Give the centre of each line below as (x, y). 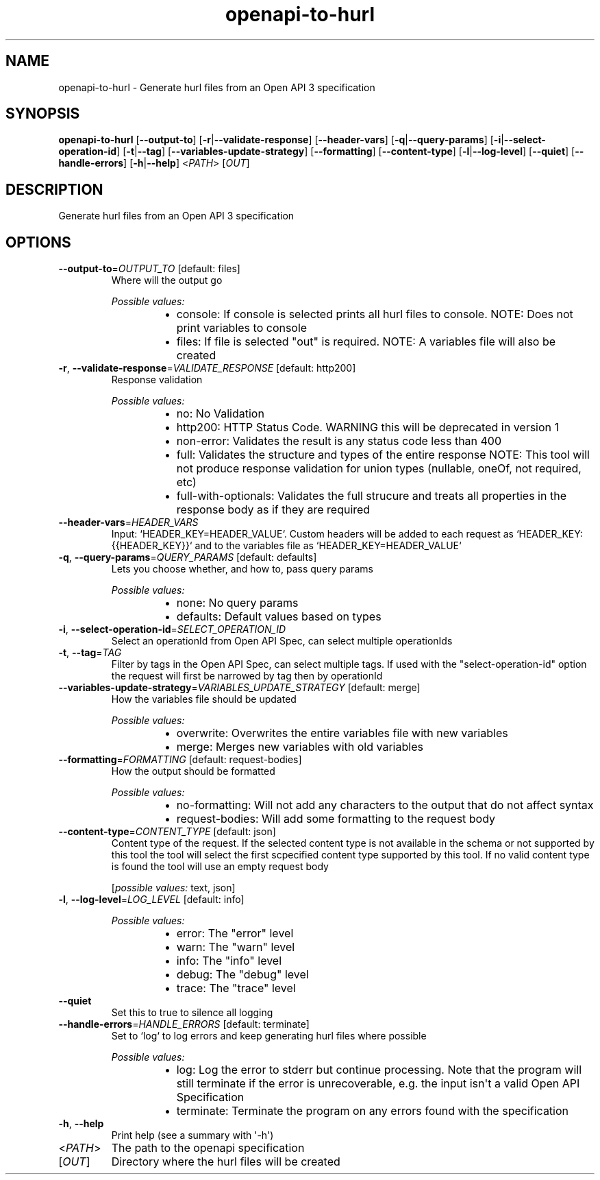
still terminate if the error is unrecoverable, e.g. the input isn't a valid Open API (378, 1084)
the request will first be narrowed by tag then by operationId (247, 676)
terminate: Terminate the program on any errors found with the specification (373, 1111)
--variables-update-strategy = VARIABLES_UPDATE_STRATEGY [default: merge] (239, 688)
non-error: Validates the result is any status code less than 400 (339, 441)
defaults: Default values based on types (279, 617)
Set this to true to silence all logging (192, 1013)
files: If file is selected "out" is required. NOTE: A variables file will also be (366, 342)
